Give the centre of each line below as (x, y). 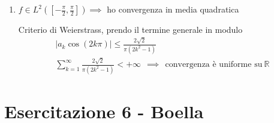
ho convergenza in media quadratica (173, 9)
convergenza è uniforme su (214, 65)
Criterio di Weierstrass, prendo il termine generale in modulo (130, 29)
